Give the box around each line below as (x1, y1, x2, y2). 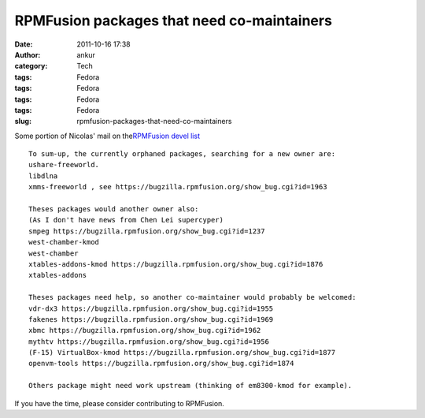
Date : (14, 39, 33, 49)
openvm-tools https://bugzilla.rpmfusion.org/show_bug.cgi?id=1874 (28, 359, 294, 368)
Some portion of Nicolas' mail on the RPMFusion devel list (14, 131, 201, 140)
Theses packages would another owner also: (28, 205, 199, 214)
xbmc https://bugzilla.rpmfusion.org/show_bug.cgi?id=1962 (28, 326, 261, 335)
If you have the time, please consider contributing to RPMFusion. (14, 398, 224, 408)
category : (14, 62, 48, 71)
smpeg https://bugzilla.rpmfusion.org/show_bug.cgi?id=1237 (28, 226, 265, 236)
